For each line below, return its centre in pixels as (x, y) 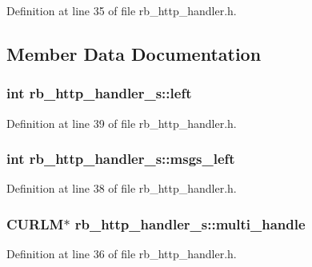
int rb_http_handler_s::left (99, 93)
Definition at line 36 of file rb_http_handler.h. (122, 254)
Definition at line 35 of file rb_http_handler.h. (122, 10)
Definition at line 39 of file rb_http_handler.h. (122, 123)
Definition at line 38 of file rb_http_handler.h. (122, 188)
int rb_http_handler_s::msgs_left (121, 159)
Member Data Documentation (134, 53)
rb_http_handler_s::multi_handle (190, 223)
